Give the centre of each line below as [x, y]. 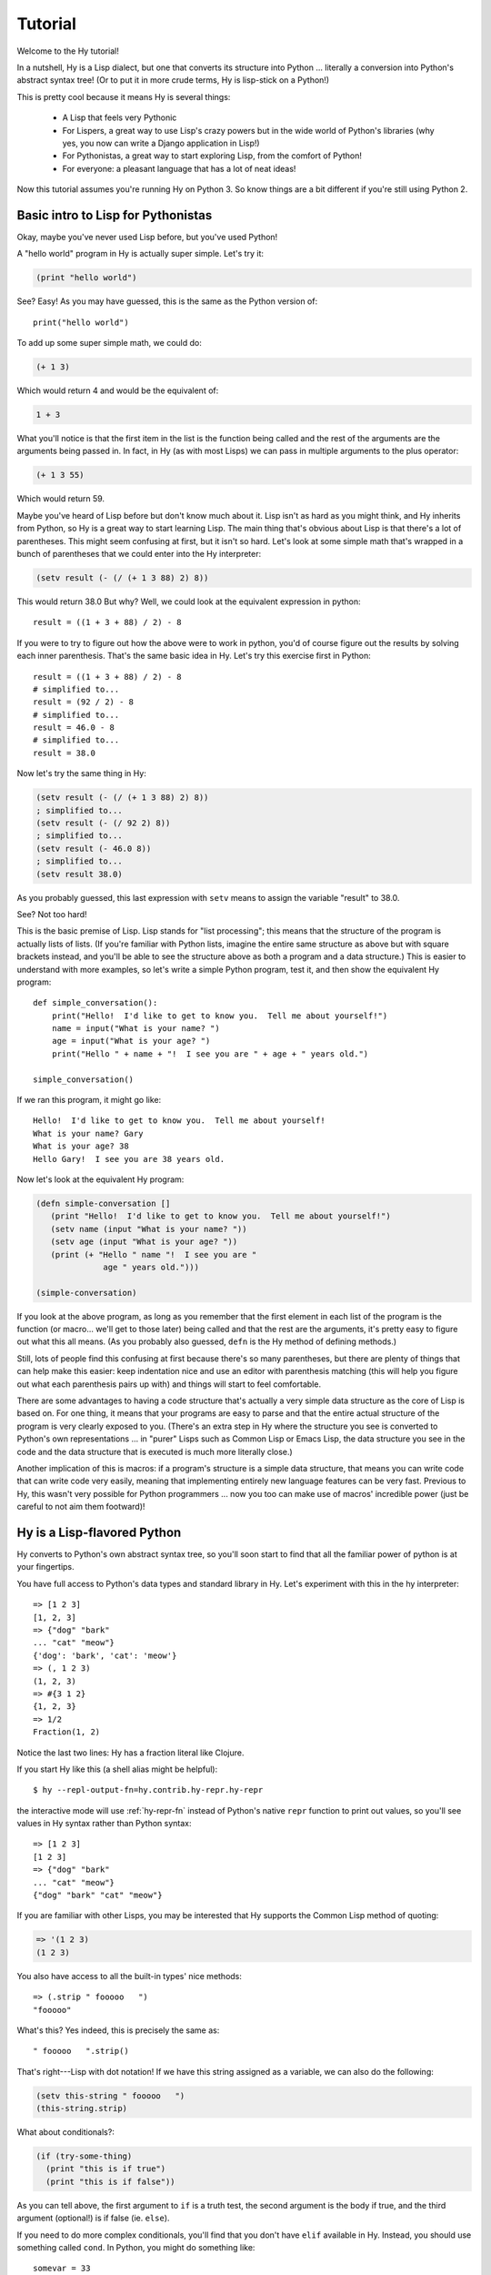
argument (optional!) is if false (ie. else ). [93, 2218]
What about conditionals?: [66, 2132]
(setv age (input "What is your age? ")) [144, 1242]
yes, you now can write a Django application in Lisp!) [161, 143]
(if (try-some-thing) [84, 2156]
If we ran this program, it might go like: [89, 1100]
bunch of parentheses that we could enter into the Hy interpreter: [139, 553]
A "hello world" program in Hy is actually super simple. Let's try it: [140, 254]
